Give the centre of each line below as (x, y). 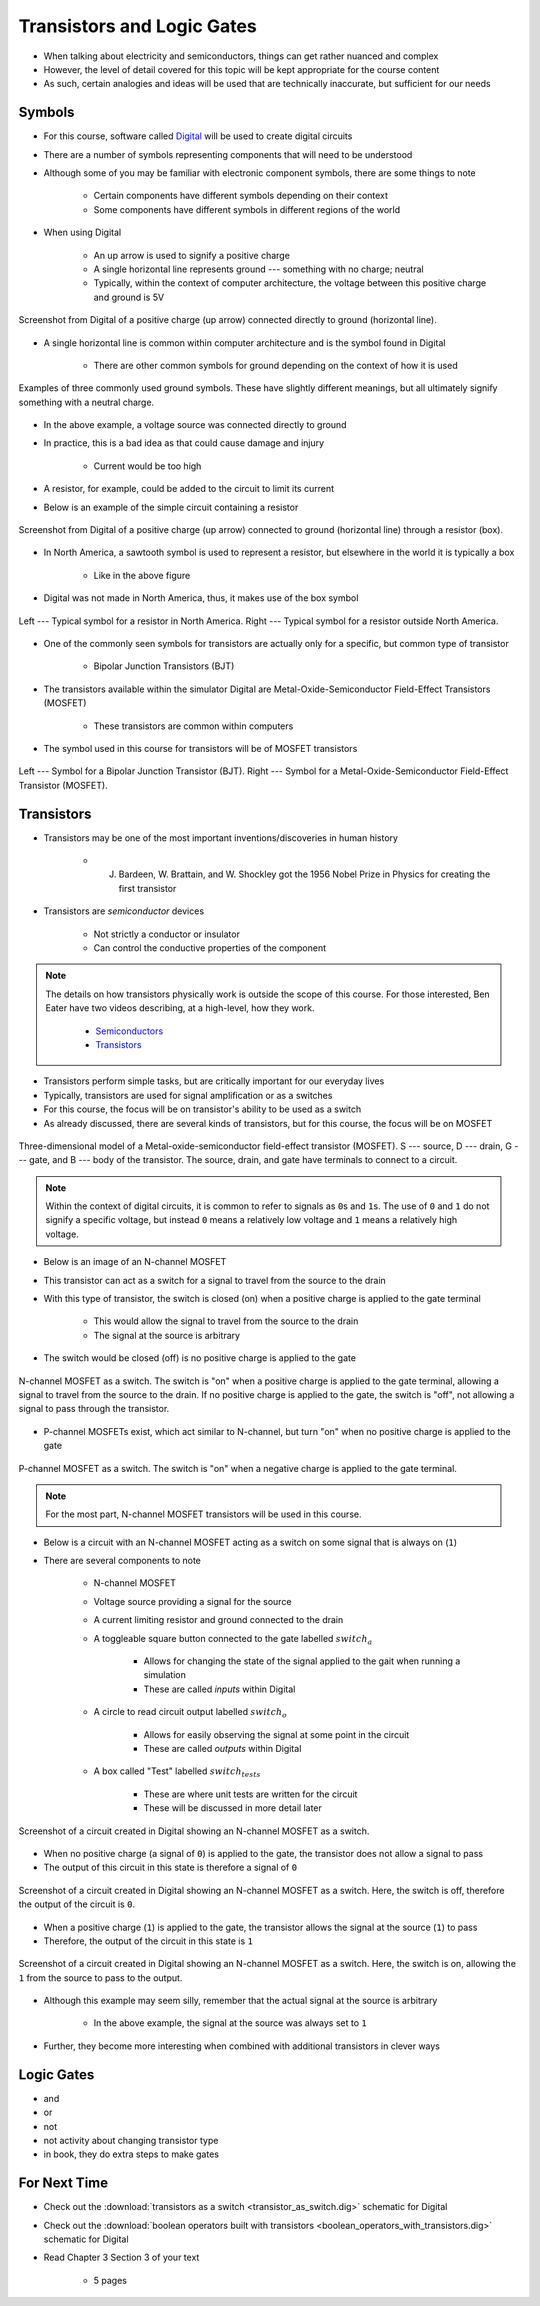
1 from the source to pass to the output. (100, 1977)
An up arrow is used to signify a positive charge (191, 255)
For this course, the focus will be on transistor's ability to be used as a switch (202, 1109)
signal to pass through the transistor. (94, 1409)
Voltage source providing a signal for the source (192, 1601)
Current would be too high (147, 466)
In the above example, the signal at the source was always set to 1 (230, 2023)
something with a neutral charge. (86, 402)
